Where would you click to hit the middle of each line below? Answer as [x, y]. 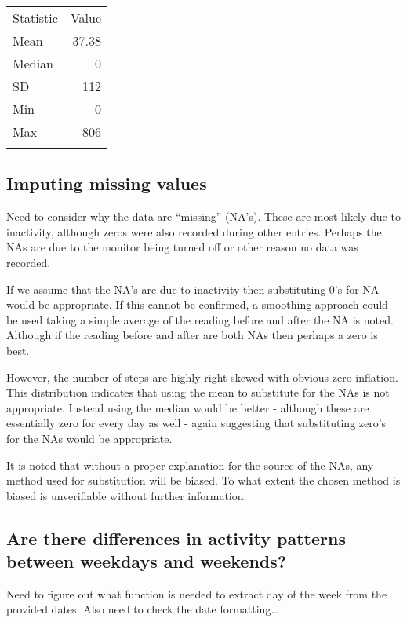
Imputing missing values [107, 183]
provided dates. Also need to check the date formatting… [142, 609]
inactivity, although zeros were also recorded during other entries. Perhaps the [194, 231]
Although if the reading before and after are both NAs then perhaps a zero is [192, 335]
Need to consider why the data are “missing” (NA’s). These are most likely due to [203, 216]
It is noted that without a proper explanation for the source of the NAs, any [190, 465]
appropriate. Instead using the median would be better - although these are [188, 407]
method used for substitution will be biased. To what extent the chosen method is [203, 480]
